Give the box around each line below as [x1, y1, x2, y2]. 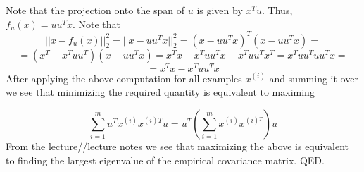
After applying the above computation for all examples [6, 70, 242, 85]
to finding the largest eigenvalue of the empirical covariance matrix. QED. [6, 152, 325, 167]
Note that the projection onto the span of [6, 3, 185, 17]
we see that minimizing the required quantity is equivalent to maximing [6, 85, 315, 99]
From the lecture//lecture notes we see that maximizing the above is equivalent [6, 138, 349, 153]
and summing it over [269, 70, 358, 85]
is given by [196, 3, 243, 17]
